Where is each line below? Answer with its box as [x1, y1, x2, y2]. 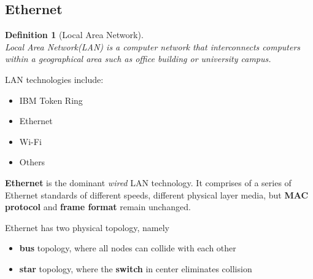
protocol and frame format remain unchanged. [5, 200, 191, 213]
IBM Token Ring [19, 93, 83, 106]
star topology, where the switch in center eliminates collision [19, 262, 252, 275]
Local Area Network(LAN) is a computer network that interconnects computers [5, 40, 301, 53]
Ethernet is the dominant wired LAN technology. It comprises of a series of [5, 176, 292, 189]
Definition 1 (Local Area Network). [5, 28, 144, 41]
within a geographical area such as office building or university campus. [5, 52, 271, 65]
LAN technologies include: [5, 73, 104, 85]
